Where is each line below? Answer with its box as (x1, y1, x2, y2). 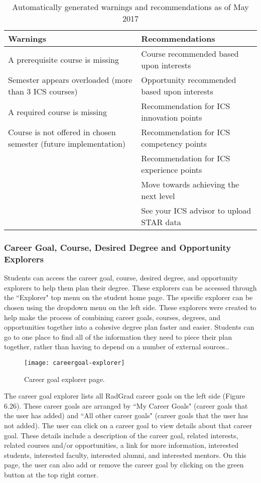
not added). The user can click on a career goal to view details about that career (4, 420, 252, 430)
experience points (141, 164, 202, 175)
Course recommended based (141, 48, 239, 59)
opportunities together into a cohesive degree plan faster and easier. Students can (4, 322, 254, 332)
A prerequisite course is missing (8, 53, 119, 65)
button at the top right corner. (4, 469, 98, 479)
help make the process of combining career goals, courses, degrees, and (4, 312, 221, 322)
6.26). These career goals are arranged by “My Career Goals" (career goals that (4, 400, 248, 411)
